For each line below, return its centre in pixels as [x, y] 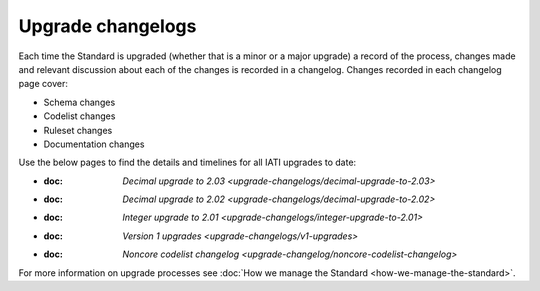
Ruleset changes [78, 130]
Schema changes [79, 102]
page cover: [43, 84]
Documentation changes [94, 144]
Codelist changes [79, 116]
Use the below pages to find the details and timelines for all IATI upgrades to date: [187, 162]
